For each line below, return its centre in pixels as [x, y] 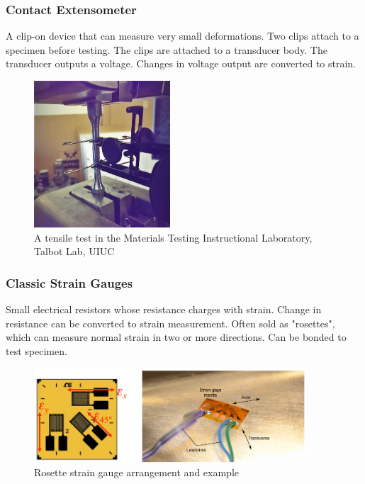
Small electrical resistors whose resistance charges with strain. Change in [164, 309]
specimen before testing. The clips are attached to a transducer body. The [167, 49]
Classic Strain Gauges [69, 282]
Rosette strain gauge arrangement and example [137, 472]
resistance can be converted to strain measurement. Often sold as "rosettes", [170, 323]
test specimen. [36, 350]
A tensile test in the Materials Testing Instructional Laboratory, [173, 237]
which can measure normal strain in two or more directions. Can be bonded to [176, 337]
